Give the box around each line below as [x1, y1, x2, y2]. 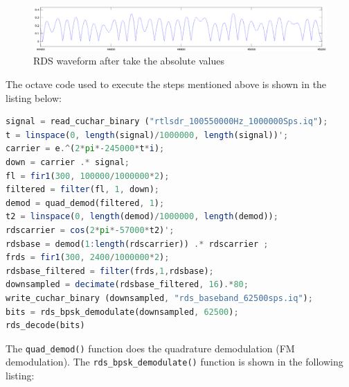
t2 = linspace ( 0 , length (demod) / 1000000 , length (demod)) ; [6, 212, 278, 222]
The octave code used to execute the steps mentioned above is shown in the [6, 77, 327, 92]
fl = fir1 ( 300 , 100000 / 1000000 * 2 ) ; [6, 171, 170, 181]
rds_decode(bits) [6, 320, 85, 331]
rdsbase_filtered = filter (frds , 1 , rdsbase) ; [6, 266, 214, 276]
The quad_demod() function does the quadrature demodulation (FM [6, 341, 295, 355]
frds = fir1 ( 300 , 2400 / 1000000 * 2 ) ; [6, 252, 170, 263]
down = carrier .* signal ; [6, 157, 130, 167]
